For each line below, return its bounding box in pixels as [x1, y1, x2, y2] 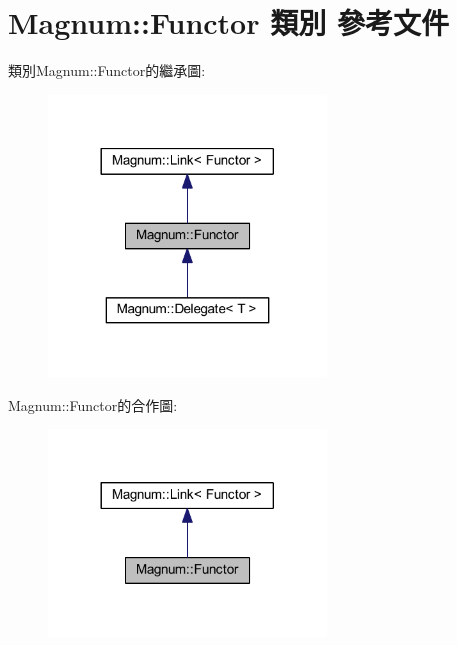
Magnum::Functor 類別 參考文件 [8, 2, 449, 43]
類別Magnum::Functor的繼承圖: [8, 60, 206, 81]
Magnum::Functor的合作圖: [8, 394, 178, 415]
